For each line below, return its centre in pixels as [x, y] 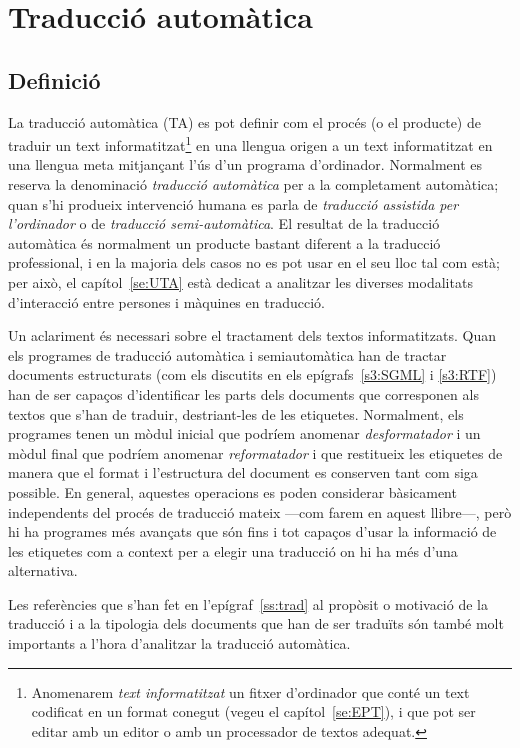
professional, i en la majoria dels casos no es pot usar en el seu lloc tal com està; [254, 262]
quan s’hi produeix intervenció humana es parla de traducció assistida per [233, 203]
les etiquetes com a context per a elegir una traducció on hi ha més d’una [233, 550]
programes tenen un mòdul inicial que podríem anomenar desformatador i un [244, 433]
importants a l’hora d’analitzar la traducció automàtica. [179, 643]
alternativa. [43, 570]
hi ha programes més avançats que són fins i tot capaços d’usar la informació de [252, 531]
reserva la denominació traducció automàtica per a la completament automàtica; [253, 184]
